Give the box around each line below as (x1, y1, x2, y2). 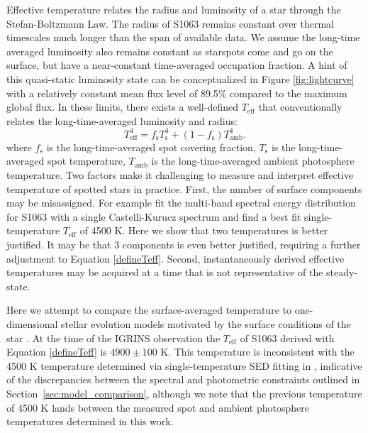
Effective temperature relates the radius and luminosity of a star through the (6, 2, 341, 16)
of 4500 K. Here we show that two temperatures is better (79, 223, 328, 238)
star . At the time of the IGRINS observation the (6, 330, 221, 345)
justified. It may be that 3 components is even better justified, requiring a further (6, 237, 361, 251)
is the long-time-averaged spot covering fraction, (46, 139, 256, 154)
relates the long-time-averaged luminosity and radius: (6, 113, 238, 128)
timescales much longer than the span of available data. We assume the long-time (6, 30, 360, 45)
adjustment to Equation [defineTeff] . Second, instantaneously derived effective (6, 251, 345, 265)
